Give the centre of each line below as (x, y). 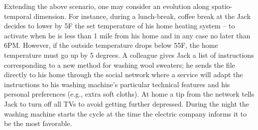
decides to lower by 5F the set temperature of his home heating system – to (120, 26)
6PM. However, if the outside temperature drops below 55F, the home (111, 45)
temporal (18, 16)
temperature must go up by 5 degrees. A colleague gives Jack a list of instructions (129, 55)
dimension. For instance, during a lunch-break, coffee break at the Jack (142, 16)
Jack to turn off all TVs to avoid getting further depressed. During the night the (127, 103)
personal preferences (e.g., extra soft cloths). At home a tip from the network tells (129, 94)
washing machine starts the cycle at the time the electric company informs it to (126, 113)
